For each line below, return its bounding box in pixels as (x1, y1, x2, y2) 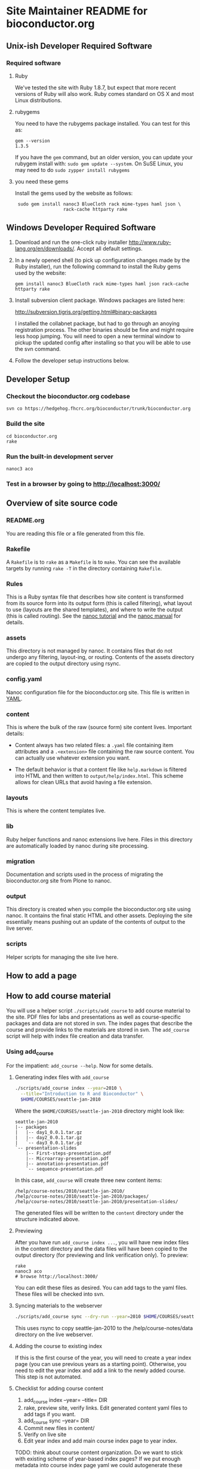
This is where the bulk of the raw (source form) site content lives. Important (6, 724, 192, 731)
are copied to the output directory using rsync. (6, 660, 121, 667)
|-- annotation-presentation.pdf (26, 1160, 109, 1166)
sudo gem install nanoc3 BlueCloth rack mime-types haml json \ (17, 201, 181, 207)
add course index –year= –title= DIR (23, 1396, 107, 1405)
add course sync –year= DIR (23, 1417, 90, 1425)
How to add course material (6, 991, 111, 1001)
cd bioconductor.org (6, 433, 58, 439)
